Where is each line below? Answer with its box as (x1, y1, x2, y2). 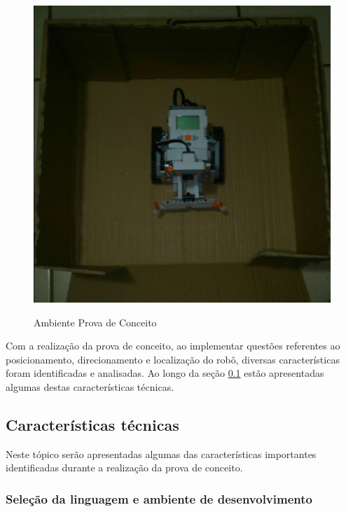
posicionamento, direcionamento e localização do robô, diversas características (6, 352, 340, 366)
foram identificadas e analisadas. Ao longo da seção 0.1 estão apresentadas (6, 366, 324, 380)
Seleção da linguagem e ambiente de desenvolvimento (6, 490, 312, 507)
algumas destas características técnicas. (6, 379, 174, 394)
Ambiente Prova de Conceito (34, 314, 157, 329)
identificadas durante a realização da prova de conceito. (6, 460, 243, 475)
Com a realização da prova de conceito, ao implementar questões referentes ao (6, 338, 340, 353)
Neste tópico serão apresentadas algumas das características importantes (6, 446, 317, 461)
